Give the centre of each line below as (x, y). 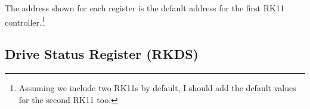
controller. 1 (25, 21)
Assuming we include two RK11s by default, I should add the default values (157, 88)
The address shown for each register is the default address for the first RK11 (145, 8)
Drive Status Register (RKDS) (102, 54)
